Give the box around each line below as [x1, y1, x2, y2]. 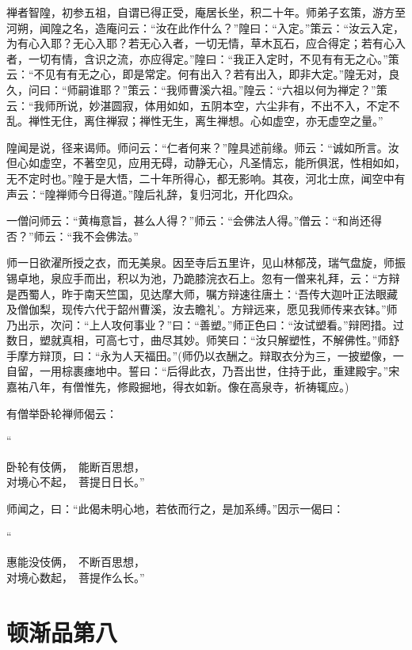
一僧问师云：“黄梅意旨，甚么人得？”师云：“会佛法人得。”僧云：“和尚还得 [6, 212, 383, 229]
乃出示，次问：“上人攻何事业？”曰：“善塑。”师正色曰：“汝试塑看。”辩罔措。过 [6, 316, 404, 333]
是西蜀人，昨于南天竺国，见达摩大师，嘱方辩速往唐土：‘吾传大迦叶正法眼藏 [6, 285, 398, 302]
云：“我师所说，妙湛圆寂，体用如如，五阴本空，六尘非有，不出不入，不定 [6, 97, 389, 113]
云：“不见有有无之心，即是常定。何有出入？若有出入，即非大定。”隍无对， [6, 66, 389, 82]
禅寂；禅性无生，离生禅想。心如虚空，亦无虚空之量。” [105, 112, 383, 129]
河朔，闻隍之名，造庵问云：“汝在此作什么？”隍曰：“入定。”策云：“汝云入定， [6, 19, 405, 36]
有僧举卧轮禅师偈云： [6, 405, 117, 421]
